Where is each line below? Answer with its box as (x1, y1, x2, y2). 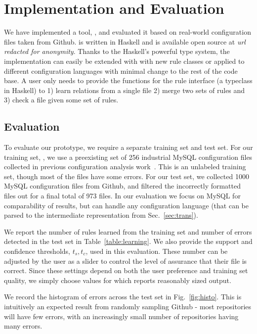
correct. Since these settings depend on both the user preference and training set (4, 265, 248, 276)
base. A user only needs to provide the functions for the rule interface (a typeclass (4, 75, 253, 86)
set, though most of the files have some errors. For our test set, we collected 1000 (4, 171, 249, 181)
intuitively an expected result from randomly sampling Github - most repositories (4, 301, 252, 311)
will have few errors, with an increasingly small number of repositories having (4, 311, 239, 321)
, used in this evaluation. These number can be (86, 246, 228, 256)
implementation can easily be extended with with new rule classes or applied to (4, 55, 245, 66)
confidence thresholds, (4, 246, 70, 256)
